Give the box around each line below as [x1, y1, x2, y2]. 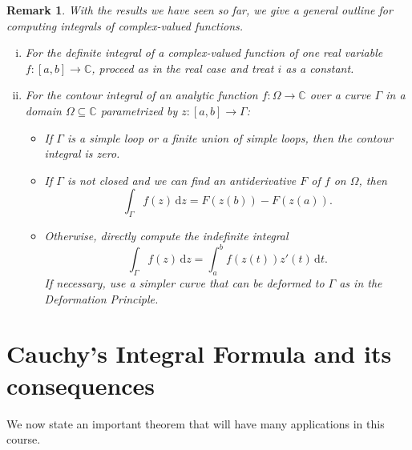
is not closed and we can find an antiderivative [67, 171, 297, 188]
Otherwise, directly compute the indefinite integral [44, 227, 289, 244]
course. [6, 431, 41, 448]
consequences [6, 368, 156, 401]
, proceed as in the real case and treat [91, 59, 274, 76]
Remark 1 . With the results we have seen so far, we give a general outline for [6, 2, 393, 18]
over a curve [309, 86, 371, 103]
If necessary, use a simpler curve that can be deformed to [44, 275, 325, 291]
